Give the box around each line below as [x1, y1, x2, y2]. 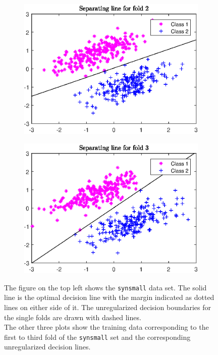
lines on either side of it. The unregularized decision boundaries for [4, 301, 211, 312]
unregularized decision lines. [4, 341, 91, 352]
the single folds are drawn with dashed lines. [4, 312, 141, 322]
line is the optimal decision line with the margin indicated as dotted [4, 292, 214, 302]
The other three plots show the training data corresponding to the [4, 322, 209, 332]
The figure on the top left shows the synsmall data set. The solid [4, 282, 207, 292]
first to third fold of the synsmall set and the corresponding [4, 331, 191, 342]
